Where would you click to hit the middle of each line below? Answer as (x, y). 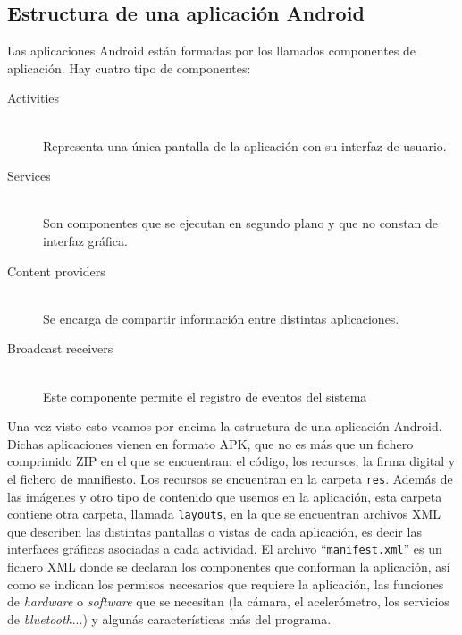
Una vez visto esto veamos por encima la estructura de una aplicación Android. (225, 426)
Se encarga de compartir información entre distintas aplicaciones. (221, 318)
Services (29, 176)
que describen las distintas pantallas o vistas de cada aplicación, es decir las (214, 531)
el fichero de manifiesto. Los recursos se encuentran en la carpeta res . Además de (230, 478)
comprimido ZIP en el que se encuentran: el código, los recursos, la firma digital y (231, 461)
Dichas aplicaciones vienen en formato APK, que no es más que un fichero (210, 443)
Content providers (56, 271)
